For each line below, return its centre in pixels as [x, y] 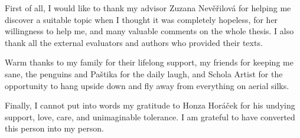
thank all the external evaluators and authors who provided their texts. [134, 42]
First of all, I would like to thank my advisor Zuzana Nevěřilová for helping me [148, 8]
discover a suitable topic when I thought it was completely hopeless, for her [141, 19]
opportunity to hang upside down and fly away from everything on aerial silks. [147, 85]
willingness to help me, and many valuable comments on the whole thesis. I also [149, 31]
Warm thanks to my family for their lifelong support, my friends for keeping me [149, 62]
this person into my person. [54, 128]
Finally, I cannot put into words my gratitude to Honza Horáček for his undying [150, 105]
